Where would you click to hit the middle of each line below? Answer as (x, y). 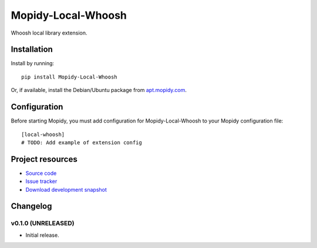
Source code (41, 173)
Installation (32, 50)
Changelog (31, 206)
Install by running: (33, 63)
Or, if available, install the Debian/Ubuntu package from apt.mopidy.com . (99, 90)
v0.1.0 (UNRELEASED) (43, 223)
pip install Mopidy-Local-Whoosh (69, 77)
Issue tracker (41, 181)
